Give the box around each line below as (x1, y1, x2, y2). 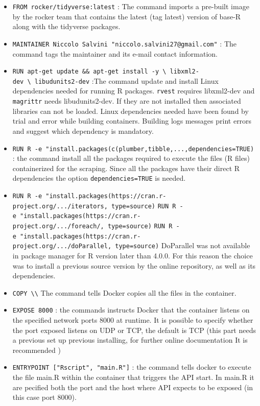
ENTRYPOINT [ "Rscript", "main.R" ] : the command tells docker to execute (12, 362, 251, 372)
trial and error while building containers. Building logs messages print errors (12, 115, 252, 126)
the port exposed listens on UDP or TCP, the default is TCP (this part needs (12, 324, 256, 335)
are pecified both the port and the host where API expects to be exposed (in (12, 381, 253, 392)
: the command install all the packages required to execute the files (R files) (12, 153, 250, 163)
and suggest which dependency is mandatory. (12, 125, 154, 136)
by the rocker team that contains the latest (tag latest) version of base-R (12, 11, 241, 21)
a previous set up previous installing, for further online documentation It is (12, 335, 248, 345)
